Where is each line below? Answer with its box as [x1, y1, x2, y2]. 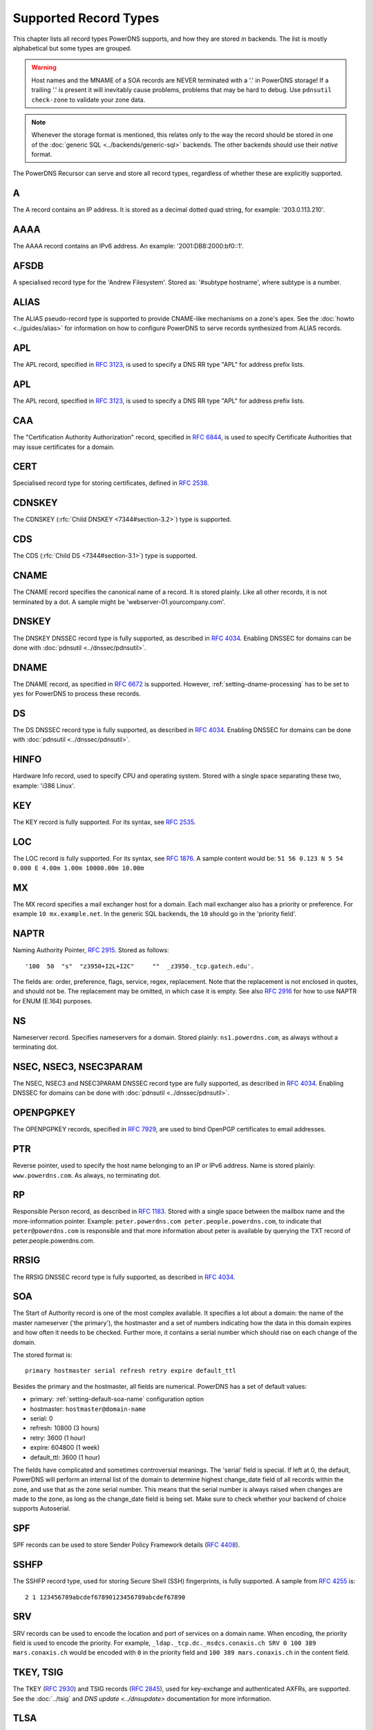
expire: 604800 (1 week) [30, 1444, 100, 1452]
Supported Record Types [12, 10, 160, 26]
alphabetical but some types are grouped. [12, 44, 132, 52]
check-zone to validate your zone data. [31, 95, 146, 104]
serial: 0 [30, 1414, 53, 1422]
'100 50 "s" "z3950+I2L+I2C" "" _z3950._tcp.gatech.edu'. [25, 962, 255, 970]
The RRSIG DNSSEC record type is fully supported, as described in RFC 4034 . [12, 1273, 236, 1281]
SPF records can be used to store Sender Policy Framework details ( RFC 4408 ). [12, 1540, 240, 1549]
